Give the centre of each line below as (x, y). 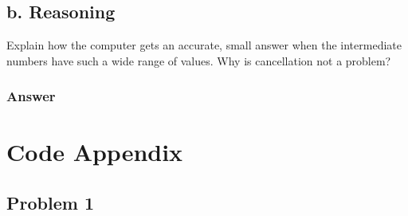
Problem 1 (50, 202)
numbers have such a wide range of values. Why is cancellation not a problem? (199, 60)
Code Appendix (95, 152)
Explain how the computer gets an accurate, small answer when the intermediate (204, 45)
